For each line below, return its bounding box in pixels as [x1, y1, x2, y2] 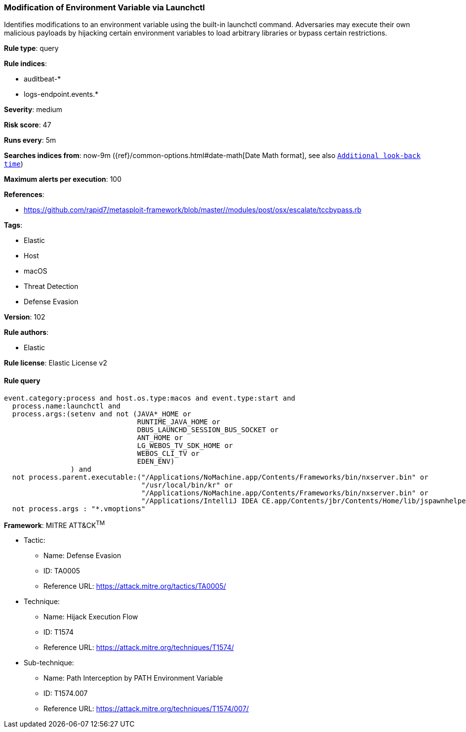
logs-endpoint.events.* [24, 90, 99, 99]
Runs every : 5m [4, 136, 56, 145]
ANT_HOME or [137, 433, 183, 442]
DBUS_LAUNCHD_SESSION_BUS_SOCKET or [137, 425, 279, 434]
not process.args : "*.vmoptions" [12, 504, 146, 513]
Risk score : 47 [4, 121, 51, 129]
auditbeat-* [24, 75, 61, 83]
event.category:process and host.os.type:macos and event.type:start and [4, 394, 296, 402]
